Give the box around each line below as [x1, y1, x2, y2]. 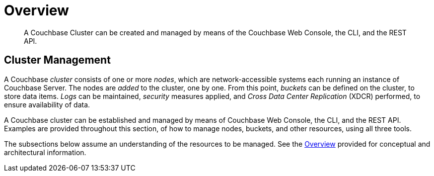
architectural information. [4, 148, 86, 157]
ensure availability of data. [4, 100, 90, 109]
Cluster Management [4, 54, 111, 67]
